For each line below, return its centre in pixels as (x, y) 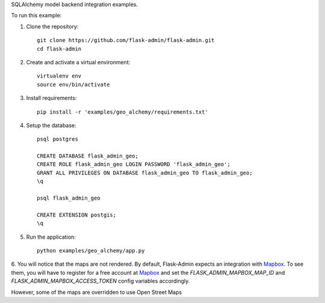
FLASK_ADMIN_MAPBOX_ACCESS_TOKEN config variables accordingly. (101, 281)
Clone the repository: (52, 26)
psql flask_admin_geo (69, 198)
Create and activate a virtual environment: (78, 62)
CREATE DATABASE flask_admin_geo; (88, 156)
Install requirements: (51, 98)
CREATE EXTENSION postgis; (77, 215)
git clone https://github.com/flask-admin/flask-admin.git (126, 40)
